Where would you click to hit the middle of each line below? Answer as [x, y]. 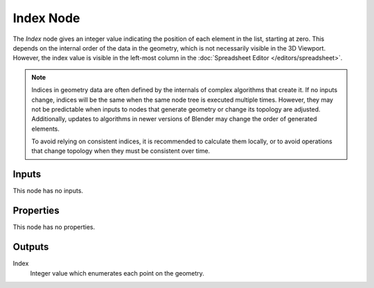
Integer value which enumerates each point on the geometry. [117, 273]
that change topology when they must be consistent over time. [121, 151]
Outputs [31, 247]
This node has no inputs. [48, 191]
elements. [46, 129]
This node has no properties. [54, 227]
